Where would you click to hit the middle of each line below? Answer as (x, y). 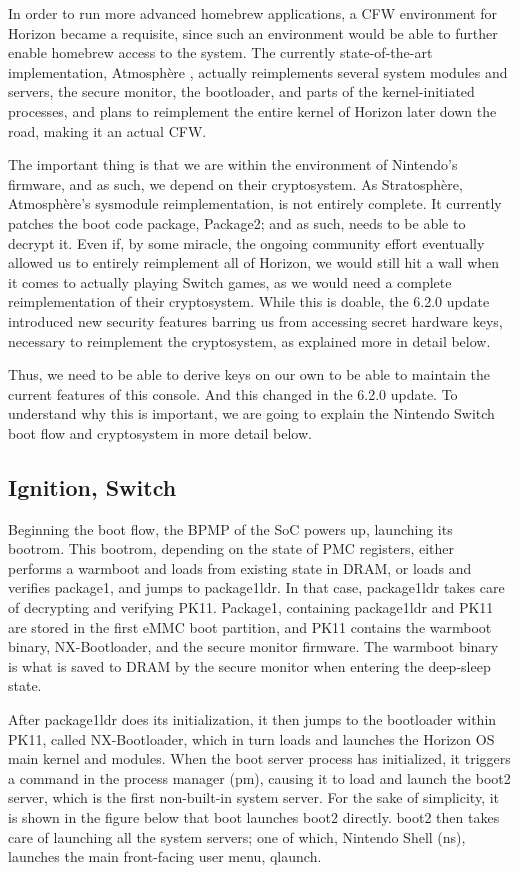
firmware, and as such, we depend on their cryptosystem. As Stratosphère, (235, 183)
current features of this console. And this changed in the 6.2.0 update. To (233, 393)
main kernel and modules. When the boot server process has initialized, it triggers (259, 758)
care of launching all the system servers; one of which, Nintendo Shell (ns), (237, 836)
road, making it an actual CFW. (107, 130)
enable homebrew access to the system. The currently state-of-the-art (220, 52)
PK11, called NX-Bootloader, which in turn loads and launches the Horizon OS (251, 738)
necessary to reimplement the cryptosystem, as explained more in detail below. (249, 340)
